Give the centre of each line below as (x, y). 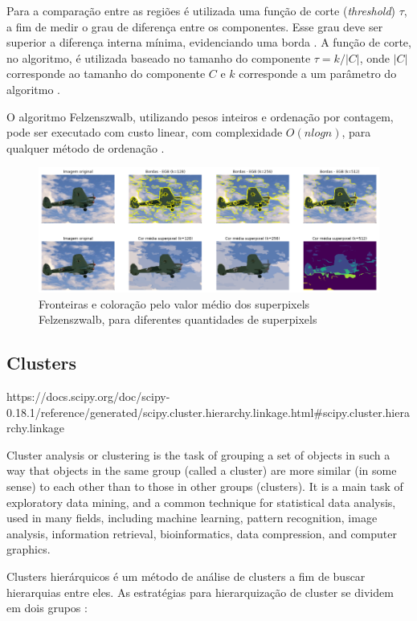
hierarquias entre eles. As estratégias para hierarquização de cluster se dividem (200, 592)
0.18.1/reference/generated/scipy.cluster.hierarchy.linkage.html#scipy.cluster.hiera (208, 412)
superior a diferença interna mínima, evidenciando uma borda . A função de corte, (209, 42)
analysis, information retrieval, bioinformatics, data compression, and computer (202, 533)
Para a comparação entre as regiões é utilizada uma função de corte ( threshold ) (201, 10)
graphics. (29, 549)
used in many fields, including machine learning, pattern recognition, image (192, 518)
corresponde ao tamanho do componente (106, 74)
